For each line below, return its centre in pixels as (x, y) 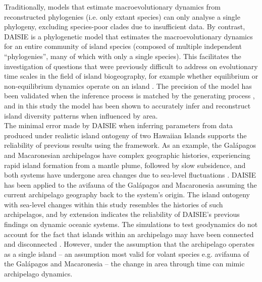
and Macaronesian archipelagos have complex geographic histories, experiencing (127, 155)
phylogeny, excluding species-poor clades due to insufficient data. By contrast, (125, 26)
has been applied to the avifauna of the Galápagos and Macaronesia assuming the (130, 184)
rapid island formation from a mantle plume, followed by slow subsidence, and (125, 165)
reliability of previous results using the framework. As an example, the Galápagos (130, 145)
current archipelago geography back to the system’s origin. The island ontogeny (127, 194)
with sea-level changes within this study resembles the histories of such (114, 204)
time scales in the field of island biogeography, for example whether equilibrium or (131, 76)
